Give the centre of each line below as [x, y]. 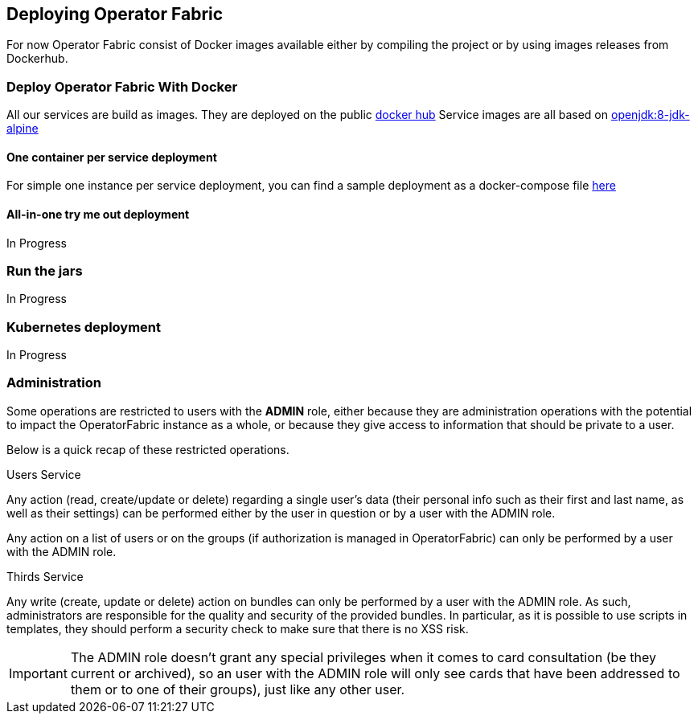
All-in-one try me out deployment [98, 214]
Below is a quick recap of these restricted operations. [148, 449]
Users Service [44, 474]
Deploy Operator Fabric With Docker [122, 86]
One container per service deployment [112, 157]
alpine [23, 129]
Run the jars [45, 270]
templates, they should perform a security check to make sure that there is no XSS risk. [238, 628]
